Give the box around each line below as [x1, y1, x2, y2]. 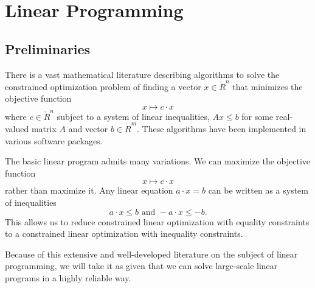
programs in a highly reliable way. [5, 272, 131, 284]
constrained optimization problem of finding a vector [5, 80, 201, 93]
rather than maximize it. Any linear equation [5, 184, 173, 197]
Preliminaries [5, 39, 91, 58]
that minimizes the [232, 80, 303, 93]
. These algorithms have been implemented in [137, 122, 306, 135]
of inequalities [5, 196, 57, 209]
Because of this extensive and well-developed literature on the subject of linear [5, 247, 298, 260]
